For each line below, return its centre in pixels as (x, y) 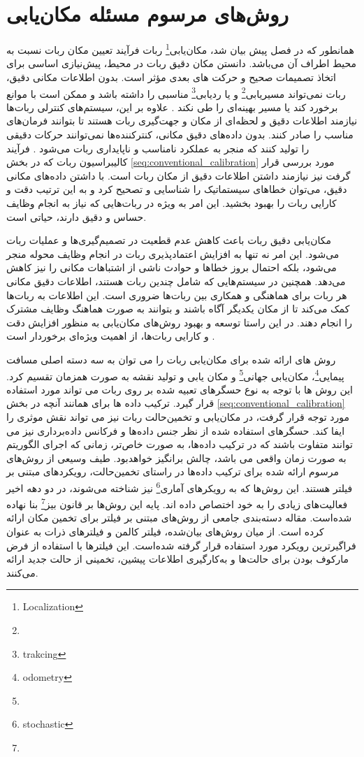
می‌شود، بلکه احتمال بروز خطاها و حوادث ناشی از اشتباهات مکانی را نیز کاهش (172, 267)
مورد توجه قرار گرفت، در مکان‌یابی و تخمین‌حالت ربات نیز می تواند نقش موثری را (178, 416)
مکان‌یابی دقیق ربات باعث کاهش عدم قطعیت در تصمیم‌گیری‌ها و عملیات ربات (169, 240)
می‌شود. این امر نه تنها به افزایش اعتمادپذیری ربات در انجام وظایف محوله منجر (173, 253)
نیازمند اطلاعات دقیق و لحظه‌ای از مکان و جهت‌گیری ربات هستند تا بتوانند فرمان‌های (182, 121)
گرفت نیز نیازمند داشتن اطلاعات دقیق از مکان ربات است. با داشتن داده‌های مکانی (179, 175)
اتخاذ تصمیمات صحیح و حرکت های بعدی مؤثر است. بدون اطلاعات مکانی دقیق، (171, 77)
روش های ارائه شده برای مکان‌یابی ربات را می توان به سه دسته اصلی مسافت (171, 359)
